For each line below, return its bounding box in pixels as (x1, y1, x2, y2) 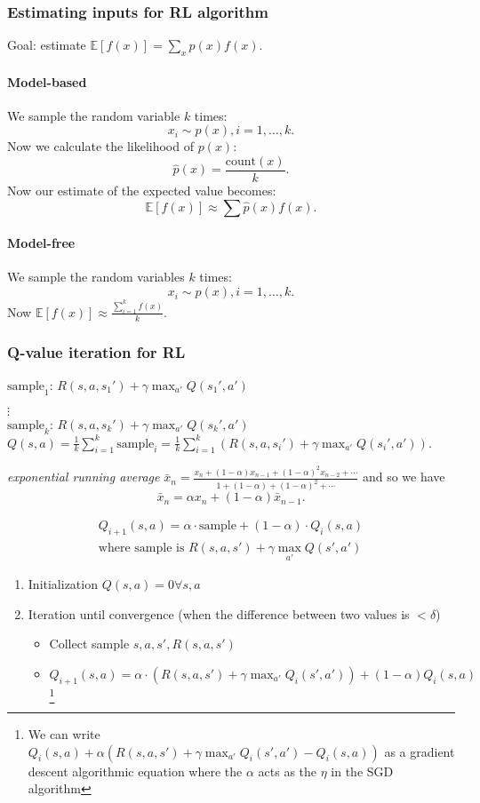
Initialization (28, 575, 98, 593)
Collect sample (49, 634, 130, 653)
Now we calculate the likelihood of (7, 137, 194, 155)
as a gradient (384, 742, 455, 760)
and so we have (362, 467, 445, 486)
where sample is (98, 541, 185, 554)
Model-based (7, 72, 87, 91)
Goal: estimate (7, 36, 86, 54)
